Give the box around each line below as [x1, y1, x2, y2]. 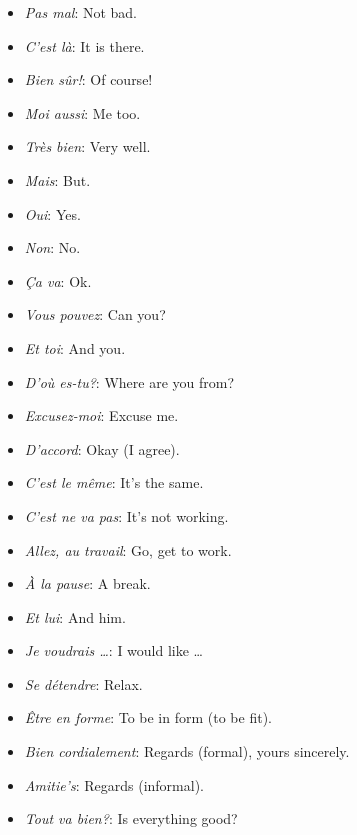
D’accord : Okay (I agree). [24, 438, 180, 459]
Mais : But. [24, 169, 91, 190]
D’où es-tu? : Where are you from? [24, 371, 235, 392]
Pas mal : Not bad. [24, 2, 137, 22]
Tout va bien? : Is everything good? [24, 808, 238, 829]
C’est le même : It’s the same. [24, 472, 204, 493]
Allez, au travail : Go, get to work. [24, 539, 232, 560]
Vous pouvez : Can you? [24, 304, 166, 325]
